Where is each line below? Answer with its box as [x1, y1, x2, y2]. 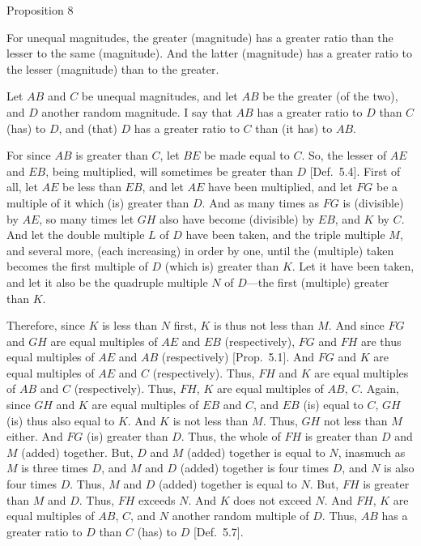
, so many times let [39, 210, 134, 227]
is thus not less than [214, 317, 314, 334]
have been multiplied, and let [208, 178, 353, 195]
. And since [328, 317, 385, 334]
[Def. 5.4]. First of [309, 162, 401, 179]
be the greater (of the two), [262, 87, 398, 105]
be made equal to [203, 147, 290, 164]
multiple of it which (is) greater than [6, 194, 189, 211]
